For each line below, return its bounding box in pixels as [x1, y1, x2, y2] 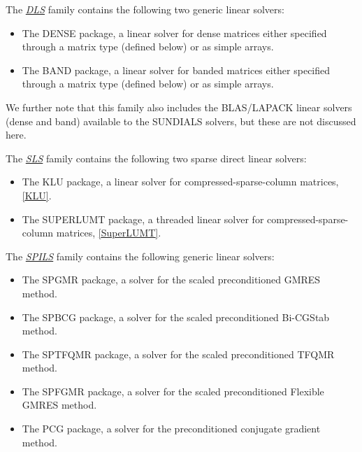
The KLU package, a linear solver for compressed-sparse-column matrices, [22, 174, 339, 189]
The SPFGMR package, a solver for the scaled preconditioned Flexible [22, 383, 324, 398]
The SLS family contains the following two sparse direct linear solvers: [6, 150, 307, 165]
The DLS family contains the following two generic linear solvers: [6, 2, 284, 16]
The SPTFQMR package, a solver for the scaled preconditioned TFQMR [22, 346, 335, 361]
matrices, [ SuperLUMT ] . [56, 225, 161, 240]
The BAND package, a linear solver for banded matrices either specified [22, 62, 331, 77]
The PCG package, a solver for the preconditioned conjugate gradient [22, 421, 321, 436]
